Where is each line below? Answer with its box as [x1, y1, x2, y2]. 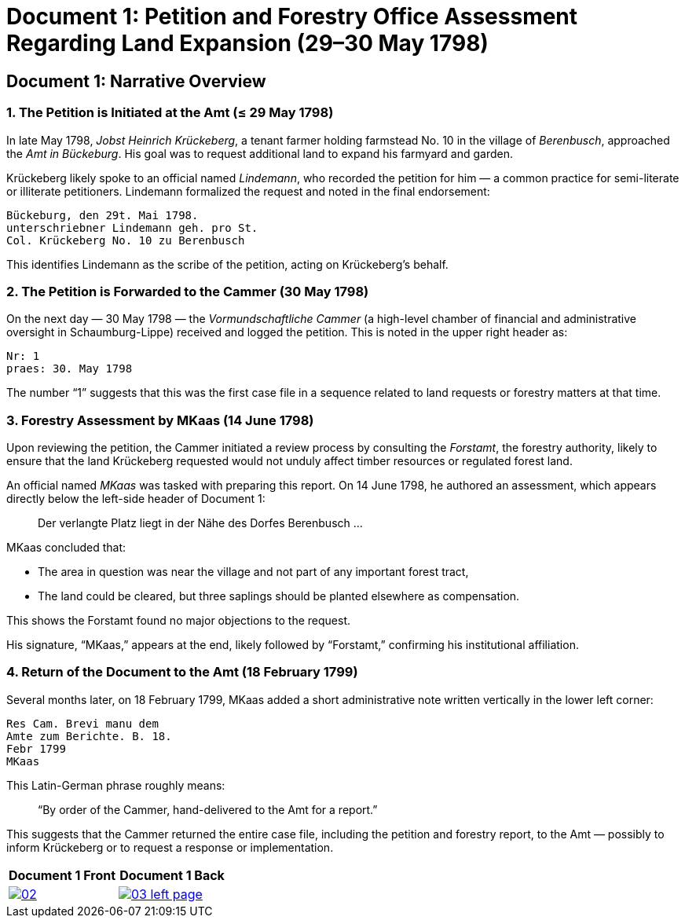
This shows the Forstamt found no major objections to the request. [6, 614, 351, 628]
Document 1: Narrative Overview [6, 71, 266, 91]
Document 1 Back [119, 867, 225, 883]
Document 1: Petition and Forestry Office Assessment [6, 3, 578, 30]
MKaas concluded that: [6, 541, 126, 555]
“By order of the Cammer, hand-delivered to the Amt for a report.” [38, 802, 378, 816]
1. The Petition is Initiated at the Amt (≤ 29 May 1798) [6, 104, 334, 121]
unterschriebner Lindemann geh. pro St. [6, 221, 258, 234]
